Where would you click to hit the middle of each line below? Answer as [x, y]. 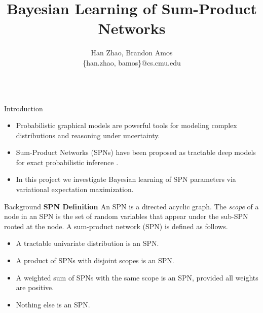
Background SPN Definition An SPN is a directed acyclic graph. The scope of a [131, 206]
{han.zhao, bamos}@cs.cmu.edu [132, 62]
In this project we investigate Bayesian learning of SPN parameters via [126, 179]
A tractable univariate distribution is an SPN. [87, 243]
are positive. [35, 287]
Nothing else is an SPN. [53, 304]
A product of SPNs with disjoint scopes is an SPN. [95, 260]
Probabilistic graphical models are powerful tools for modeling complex [126, 125]
